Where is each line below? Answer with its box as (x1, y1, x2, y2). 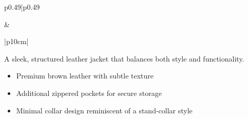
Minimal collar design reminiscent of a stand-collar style (16, 105, 193, 115)
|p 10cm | (4, 36, 29, 47)
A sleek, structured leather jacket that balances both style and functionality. (4, 53, 244, 64)
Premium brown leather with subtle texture (16, 70, 154, 81)
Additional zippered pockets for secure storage (16, 87, 162, 98)
